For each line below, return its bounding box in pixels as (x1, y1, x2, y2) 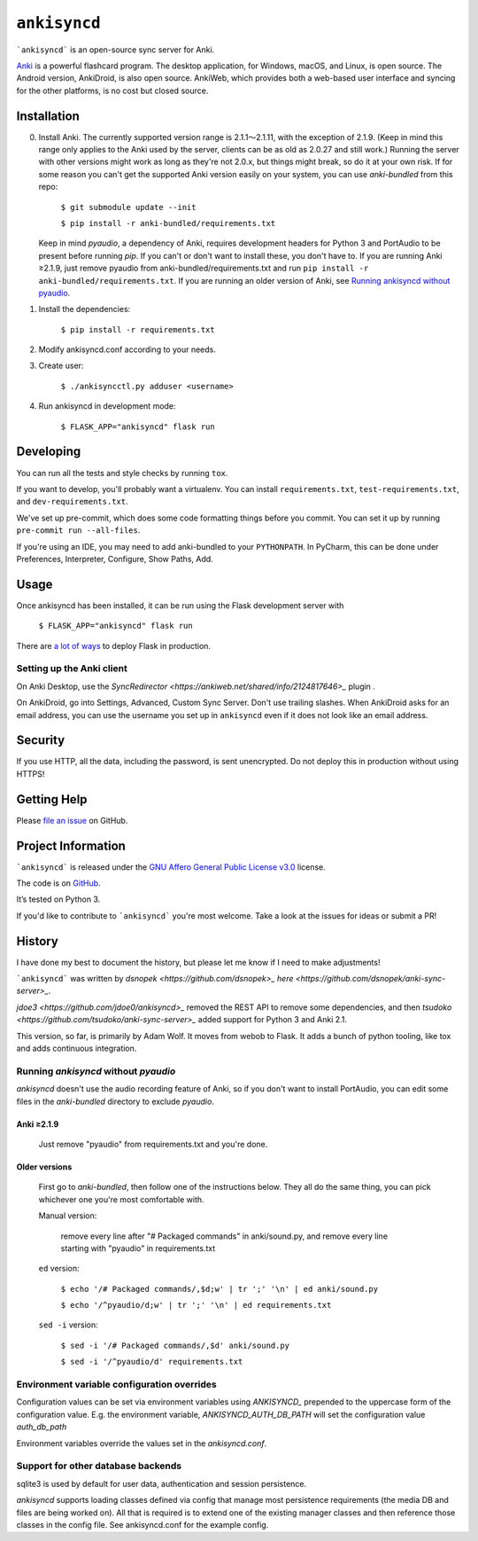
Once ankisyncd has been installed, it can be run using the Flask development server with (16, 599, 344, 611)
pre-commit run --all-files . (16, 525, 141, 536)
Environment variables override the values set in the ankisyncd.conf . (16, 1437, 267, 1449)
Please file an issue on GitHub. (16, 815, 128, 825)
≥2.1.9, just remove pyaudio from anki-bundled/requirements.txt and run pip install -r (38, 262, 369, 274)
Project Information (16, 838, 126, 853)
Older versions (16, 1162, 73, 1172)
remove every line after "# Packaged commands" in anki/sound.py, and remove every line (60, 1231, 389, 1241)
